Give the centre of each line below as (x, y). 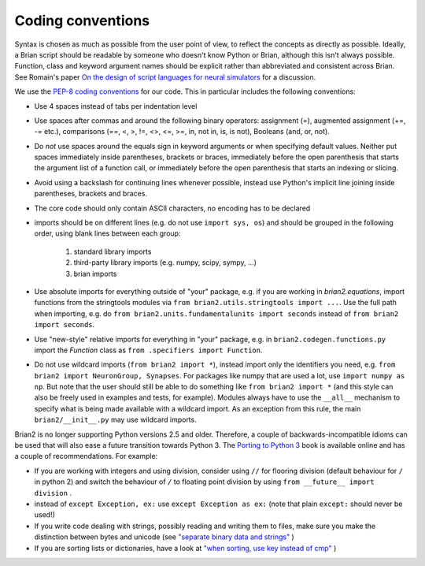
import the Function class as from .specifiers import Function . (148, 350)
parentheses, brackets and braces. (91, 194)
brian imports (95, 274)
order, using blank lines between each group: (107, 233)
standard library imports (113, 251)
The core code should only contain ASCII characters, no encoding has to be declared (172, 208)
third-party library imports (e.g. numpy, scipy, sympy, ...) (165, 263)
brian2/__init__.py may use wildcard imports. (115, 420)
